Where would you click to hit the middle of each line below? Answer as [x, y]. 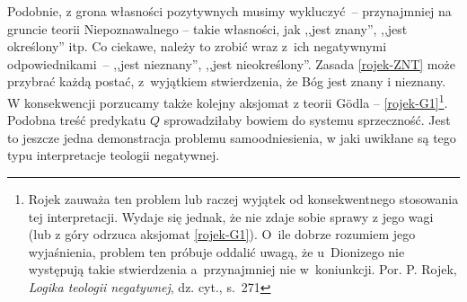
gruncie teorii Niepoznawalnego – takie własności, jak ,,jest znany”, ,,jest [207, 28]
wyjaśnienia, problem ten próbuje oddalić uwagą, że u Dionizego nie [216, 251]
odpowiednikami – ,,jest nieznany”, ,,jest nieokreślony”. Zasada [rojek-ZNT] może [231, 63]
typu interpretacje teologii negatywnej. [114, 155]
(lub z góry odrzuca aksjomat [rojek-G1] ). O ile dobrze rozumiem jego [222, 234]
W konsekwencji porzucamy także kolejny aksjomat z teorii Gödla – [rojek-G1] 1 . [228, 101]
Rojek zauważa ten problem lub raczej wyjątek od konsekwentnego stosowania [243, 199]
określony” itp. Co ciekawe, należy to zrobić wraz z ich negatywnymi [197, 46]
